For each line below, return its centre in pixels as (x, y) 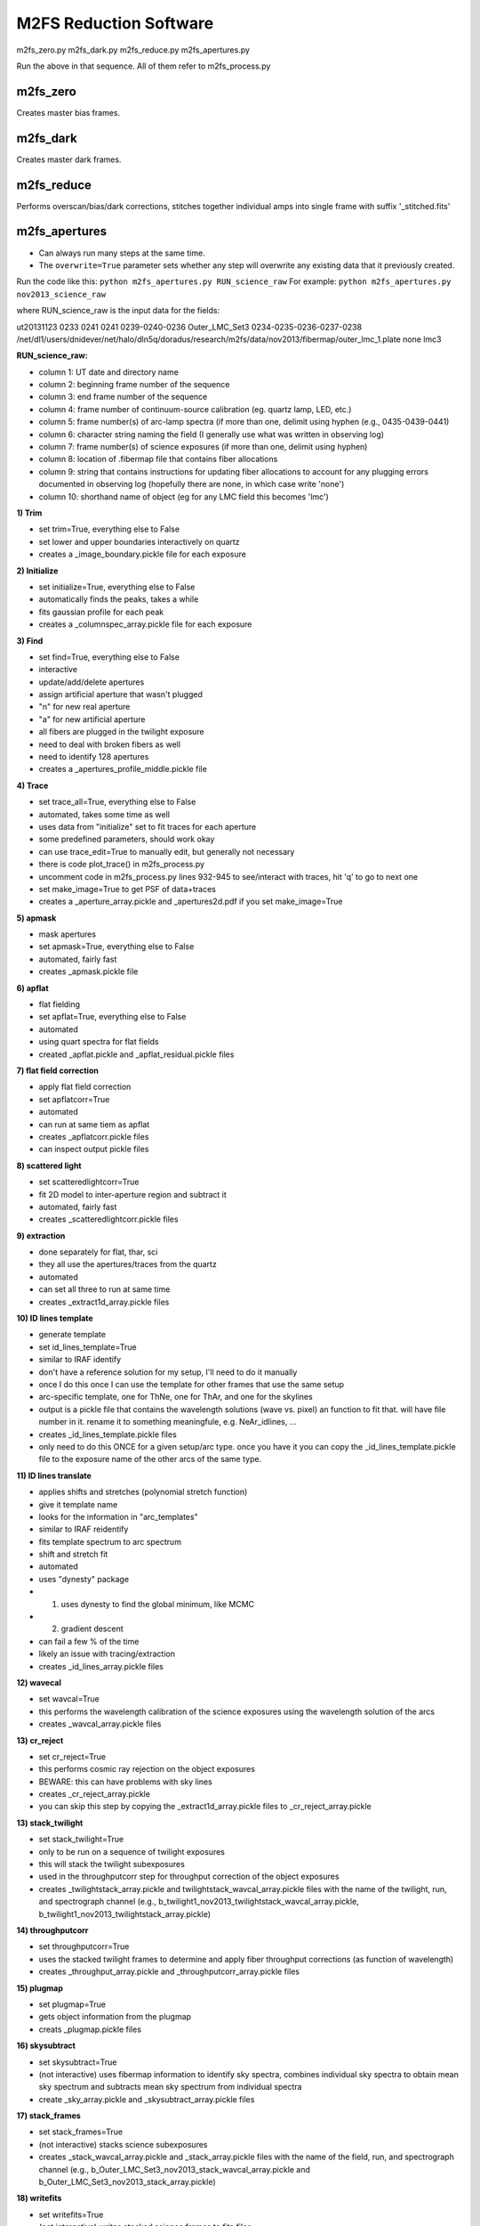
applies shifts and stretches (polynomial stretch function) (143, 1492)
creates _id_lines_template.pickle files (108, 1434)
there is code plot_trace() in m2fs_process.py (121, 865)
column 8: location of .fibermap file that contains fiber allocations (158, 459)
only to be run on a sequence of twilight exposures (132, 1851)
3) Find (30, 640)
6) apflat (32, 987)
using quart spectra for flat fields (99, 1042)
